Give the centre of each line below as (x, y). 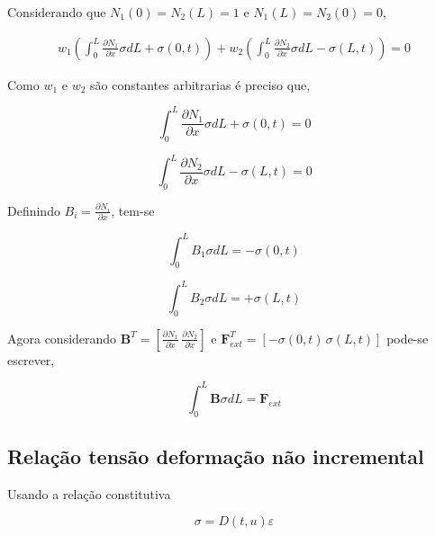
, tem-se (133, 210)
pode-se (408, 338)
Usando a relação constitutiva (89, 493)
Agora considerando (62, 338)
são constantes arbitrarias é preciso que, (200, 84)
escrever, (31, 359)
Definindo (34, 210)
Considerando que (57, 12)
